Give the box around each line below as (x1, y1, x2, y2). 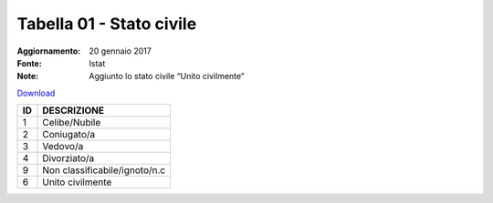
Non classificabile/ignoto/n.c (42, 164, 166, 177)
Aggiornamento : (16, 46, 81, 56)
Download (16, 87, 56, 98)
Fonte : (16, 57, 43, 68)
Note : (16, 71, 39, 82)
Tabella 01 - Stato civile (16, 14, 197, 34)
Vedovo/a (42, 140, 84, 153)
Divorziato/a (42, 152, 95, 165)
